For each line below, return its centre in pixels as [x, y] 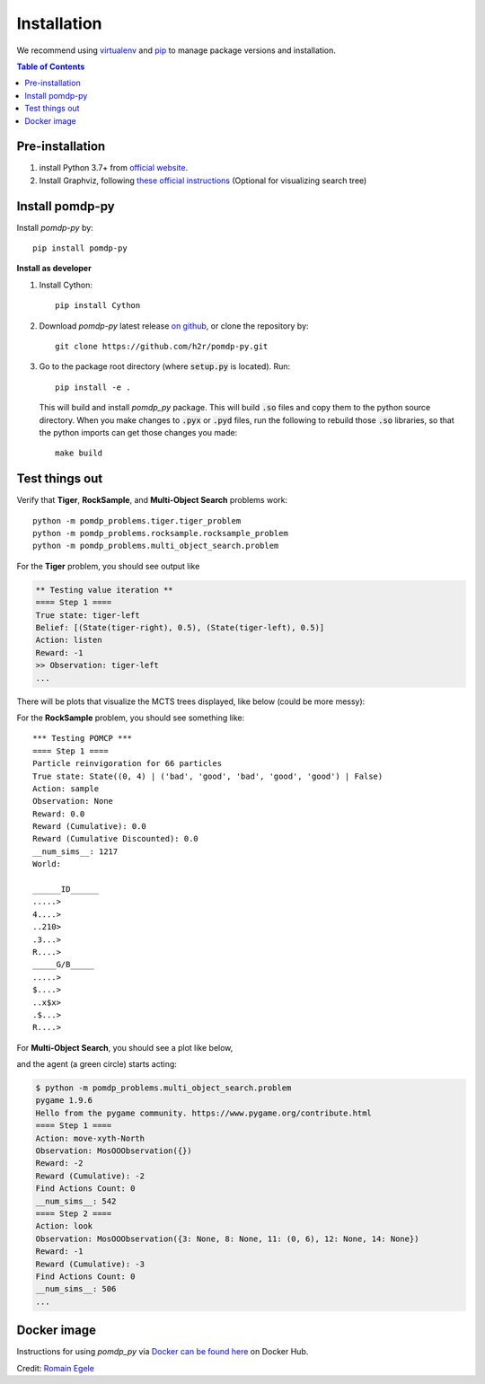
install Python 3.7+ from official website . [114, 168]
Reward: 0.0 [59, 814]
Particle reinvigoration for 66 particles [128, 764]
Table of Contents [51, 66]
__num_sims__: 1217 [75, 851]
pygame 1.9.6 [64, 1101]
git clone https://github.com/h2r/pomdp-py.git [162, 347]
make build [79, 453]
